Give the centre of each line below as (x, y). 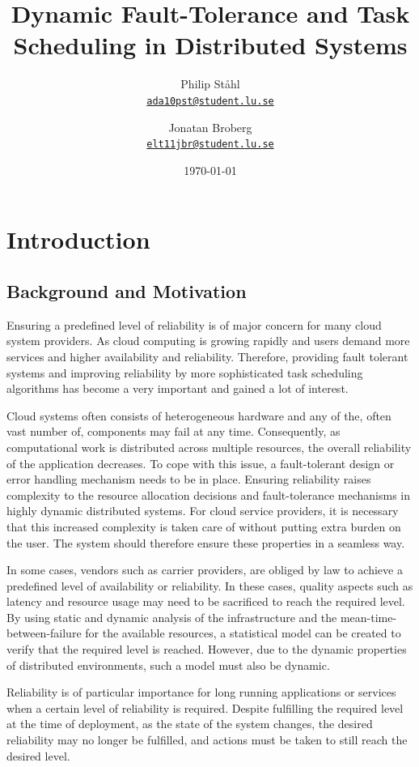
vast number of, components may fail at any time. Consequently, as (174, 431)
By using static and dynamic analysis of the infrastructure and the (172, 617)
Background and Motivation (127, 290)
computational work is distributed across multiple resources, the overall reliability (209, 447)
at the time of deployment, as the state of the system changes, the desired (190, 724)
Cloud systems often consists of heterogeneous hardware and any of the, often (199, 415)
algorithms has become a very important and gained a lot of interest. (178, 388)
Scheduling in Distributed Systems (210, 45)
